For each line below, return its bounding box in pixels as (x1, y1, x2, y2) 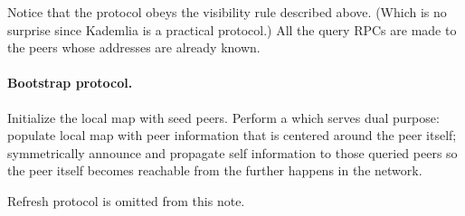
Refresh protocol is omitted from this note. (7, 191, 245, 210)
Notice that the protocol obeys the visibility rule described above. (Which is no (7, 3, 447, 21)
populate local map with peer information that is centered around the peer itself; (7, 126, 457, 145)
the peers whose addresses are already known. (7, 38, 261, 57)
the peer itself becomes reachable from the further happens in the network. (7, 161, 422, 180)
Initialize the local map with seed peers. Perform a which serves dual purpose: (7, 108, 440, 127)
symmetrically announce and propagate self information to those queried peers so (7, 143, 458, 162)
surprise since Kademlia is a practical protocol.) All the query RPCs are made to (7, 20, 457, 39)
